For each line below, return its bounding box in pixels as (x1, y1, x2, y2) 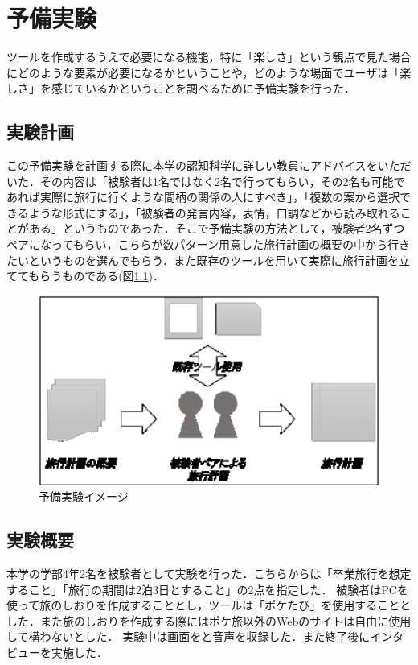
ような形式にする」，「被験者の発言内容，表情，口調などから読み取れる (28, 204, 400, 221)
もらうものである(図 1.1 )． (28, 267, 164, 284)
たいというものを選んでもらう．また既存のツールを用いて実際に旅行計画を (6, 251, 399, 268)
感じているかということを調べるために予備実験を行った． (51, 80, 355, 97)
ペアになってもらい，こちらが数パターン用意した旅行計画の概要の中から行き (6, 236, 410, 253)
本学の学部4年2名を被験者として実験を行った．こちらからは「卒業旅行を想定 (6, 564, 412, 581)
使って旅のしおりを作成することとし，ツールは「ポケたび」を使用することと (6, 597, 412, 613)
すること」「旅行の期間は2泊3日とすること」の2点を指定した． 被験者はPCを (6, 580, 408, 597)
